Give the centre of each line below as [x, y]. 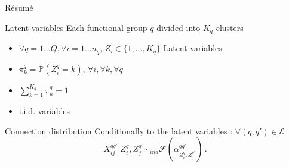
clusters [230, 27]
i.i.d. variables [44, 111]
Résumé [19, 7]
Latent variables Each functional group [76, 27]
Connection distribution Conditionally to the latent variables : [119, 130]
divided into [179, 27]
